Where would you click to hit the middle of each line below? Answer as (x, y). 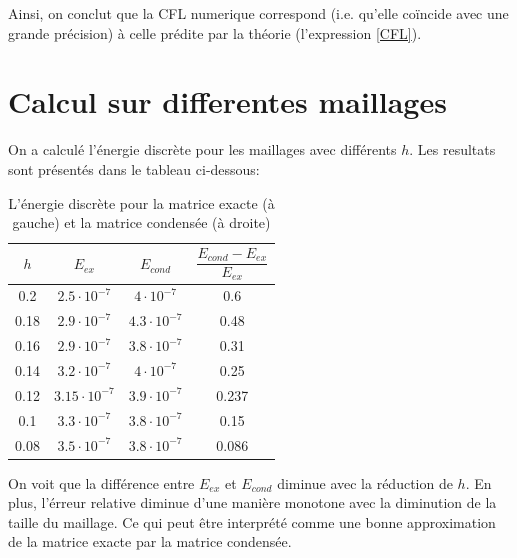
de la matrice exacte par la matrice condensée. (150, 541)
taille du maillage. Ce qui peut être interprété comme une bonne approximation (252, 521)
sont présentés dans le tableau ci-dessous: (134, 168)
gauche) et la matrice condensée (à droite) (141, 222)
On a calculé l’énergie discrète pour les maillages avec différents (202, 149)
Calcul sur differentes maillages (227, 101)
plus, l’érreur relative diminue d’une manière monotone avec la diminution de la (252, 502)
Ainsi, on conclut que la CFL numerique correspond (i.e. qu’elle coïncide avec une (258, 13)
